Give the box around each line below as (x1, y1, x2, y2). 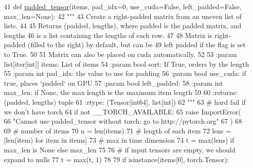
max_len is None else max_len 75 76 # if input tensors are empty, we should (4, 144, 235, 154)
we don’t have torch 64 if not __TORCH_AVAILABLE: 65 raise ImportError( (4, 106, 241, 116)
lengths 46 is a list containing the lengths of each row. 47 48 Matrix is (4, 30, 213, 40)
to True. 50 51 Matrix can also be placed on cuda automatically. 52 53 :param (4, 49, 237, 59)
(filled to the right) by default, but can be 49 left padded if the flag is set (28, 39, 246, 50)
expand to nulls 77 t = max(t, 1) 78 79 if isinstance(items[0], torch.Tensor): (4, 154, 229, 164)
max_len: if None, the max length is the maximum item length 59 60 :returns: (4, 87, 238, 97)
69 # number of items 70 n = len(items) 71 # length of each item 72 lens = (4, 125, 231, 135)
